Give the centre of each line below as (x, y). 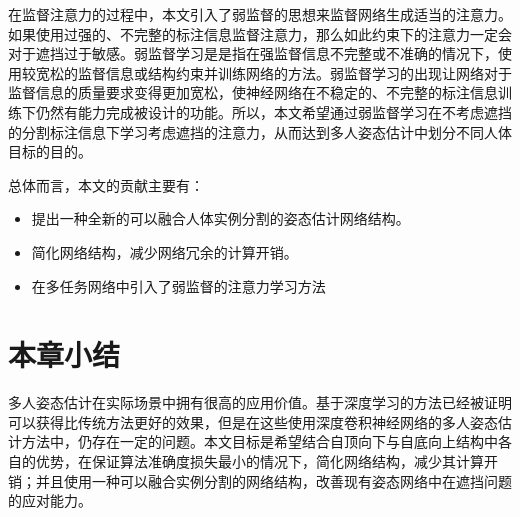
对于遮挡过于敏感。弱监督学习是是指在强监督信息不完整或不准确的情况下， (253, 53)
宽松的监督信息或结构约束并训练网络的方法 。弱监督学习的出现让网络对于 (273, 72)
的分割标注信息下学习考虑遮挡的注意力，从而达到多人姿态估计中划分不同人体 (260, 131)
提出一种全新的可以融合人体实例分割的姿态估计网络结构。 (220, 218)
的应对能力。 (50, 500)
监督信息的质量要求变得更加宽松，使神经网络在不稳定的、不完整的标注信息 (253, 92)
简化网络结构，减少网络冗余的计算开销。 (164, 251)
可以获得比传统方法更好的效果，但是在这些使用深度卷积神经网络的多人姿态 (253, 421)
